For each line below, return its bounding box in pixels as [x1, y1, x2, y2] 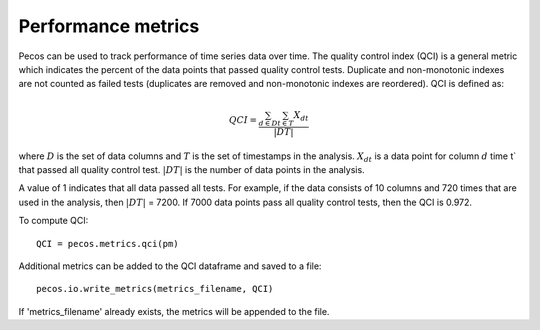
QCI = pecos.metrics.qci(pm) [36, 238, 179, 249]
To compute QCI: [18, 215, 89, 227]
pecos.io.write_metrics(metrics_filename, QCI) [36, 283, 274, 295]
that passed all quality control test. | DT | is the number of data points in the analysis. [18, 163, 365, 175]
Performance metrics [18, 15, 200, 37]
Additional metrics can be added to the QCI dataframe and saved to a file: [18, 260, 322, 272]
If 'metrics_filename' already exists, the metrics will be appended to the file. [18, 305, 330, 317]
